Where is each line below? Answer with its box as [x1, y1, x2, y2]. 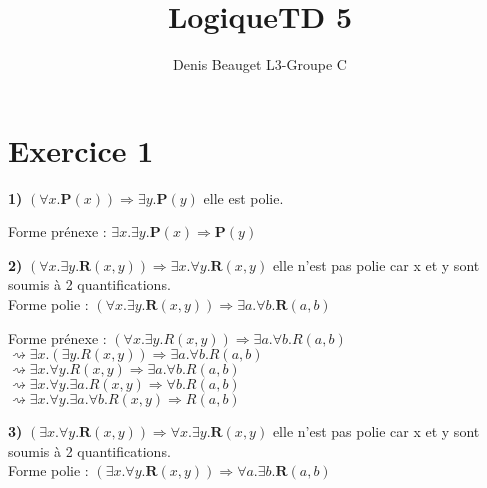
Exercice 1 [8, 129, 154, 170]
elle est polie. [203, 187, 284, 208]
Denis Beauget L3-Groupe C [173, 54, 347, 75]
